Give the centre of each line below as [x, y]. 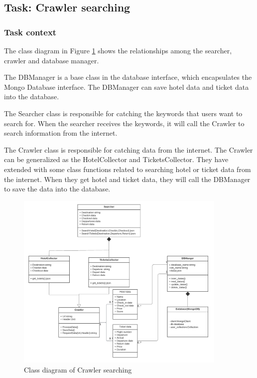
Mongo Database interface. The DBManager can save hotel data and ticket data [127, 87]
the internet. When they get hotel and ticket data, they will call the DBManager [127, 179]
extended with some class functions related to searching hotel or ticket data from [128, 169]
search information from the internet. [61, 133]
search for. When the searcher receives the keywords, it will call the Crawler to [124, 123]
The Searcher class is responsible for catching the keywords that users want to [123, 113]
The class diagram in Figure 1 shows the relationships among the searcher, [118, 50]
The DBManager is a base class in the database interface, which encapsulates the [128, 77]
